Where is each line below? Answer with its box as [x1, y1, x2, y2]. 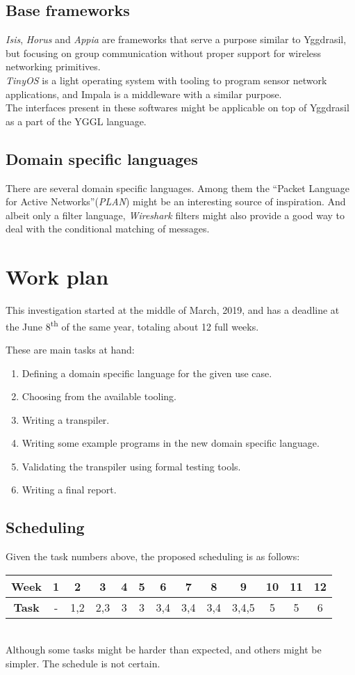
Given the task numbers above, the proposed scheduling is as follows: [6, 549, 300, 564]
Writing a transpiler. [22, 412, 110, 427]
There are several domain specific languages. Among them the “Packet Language [6, 180, 349, 195]
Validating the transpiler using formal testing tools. [22, 459, 241, 473]
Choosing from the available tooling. [22, 389, 176, 404]
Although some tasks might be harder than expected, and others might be [6, 642, 322, 657]
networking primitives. [6, 59, 101, 74]
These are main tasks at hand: [6, 342, 135, 356]
